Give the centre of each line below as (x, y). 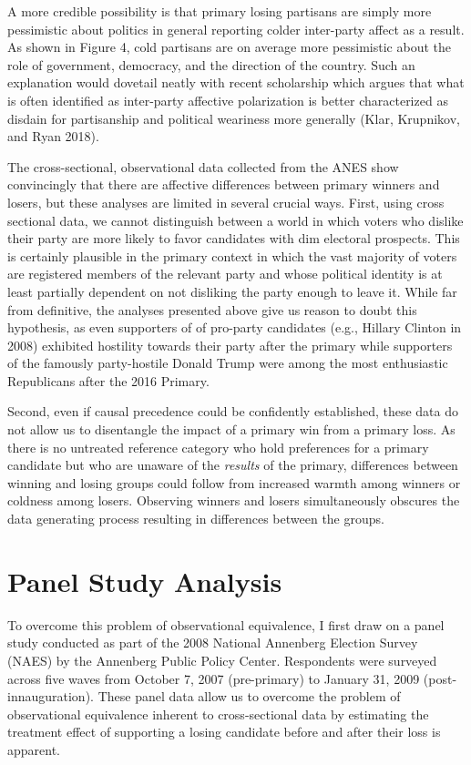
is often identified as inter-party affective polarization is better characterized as (228, 100)
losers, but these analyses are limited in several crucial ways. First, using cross (226, 202)
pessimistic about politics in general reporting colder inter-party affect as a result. (236, 29)
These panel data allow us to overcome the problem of (249, 696)
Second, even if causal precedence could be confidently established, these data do (233, 411)
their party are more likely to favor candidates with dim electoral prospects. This (234, 238)
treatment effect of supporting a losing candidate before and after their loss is (224, 732)
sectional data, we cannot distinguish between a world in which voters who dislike (235, 220)
